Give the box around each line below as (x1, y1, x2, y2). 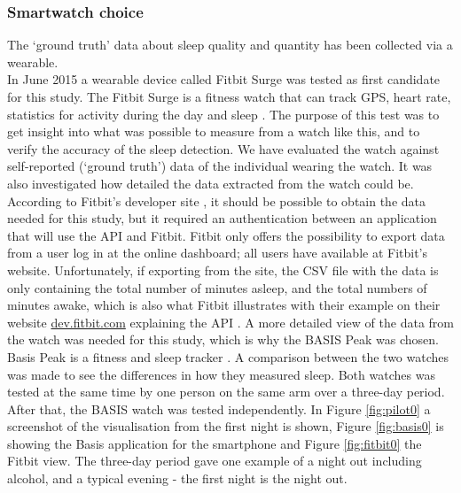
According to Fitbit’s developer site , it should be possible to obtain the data (7, 191, 426, 210)
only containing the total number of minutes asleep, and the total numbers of (7, 278, 427, 297)
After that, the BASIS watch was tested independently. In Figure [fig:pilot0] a (7, 399, 431, 418)
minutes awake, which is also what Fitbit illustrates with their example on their (7, 296, 441, 314)
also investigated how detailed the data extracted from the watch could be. (7, 173, 414, 192)
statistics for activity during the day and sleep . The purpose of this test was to (7, 104, 440, 123)
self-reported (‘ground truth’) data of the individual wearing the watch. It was (7, 157, 433, 175)
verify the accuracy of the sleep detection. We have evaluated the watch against (7, 139, 440, 158)
